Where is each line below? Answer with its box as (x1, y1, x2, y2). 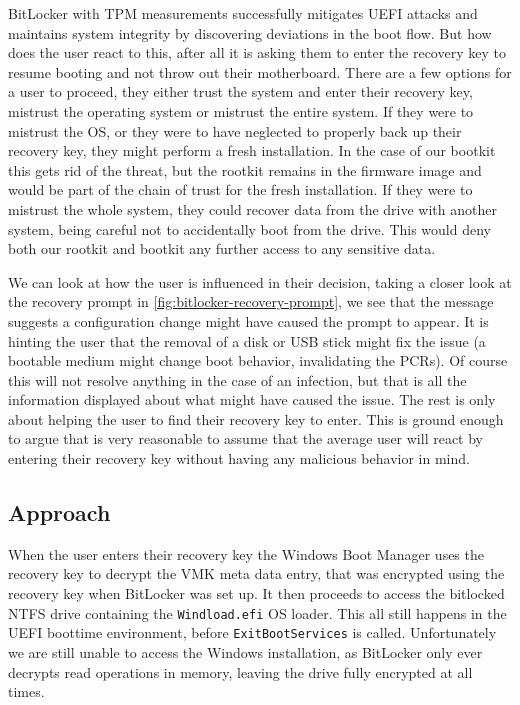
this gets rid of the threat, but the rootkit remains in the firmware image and (8, 159, 482, 180)
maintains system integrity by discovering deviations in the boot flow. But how (8, 22, 492, 43)
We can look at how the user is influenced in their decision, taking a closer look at (8, 271, 512, 292)
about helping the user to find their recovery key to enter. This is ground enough (8, 408, 504, 429)
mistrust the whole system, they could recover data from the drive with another (8, 198, 497, 219)
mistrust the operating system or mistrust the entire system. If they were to (8, 100, 474, 121)
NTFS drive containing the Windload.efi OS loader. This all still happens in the (8, 602, 507, 623)
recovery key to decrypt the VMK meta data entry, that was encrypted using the (8, 563, 505, 584)
